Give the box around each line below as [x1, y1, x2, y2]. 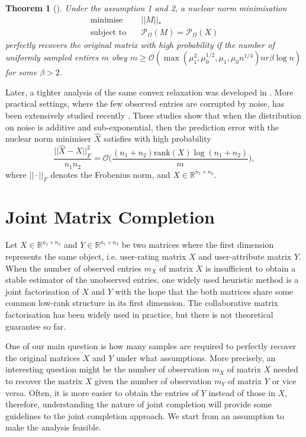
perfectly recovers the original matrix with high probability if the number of [5, 38, 275, 50]
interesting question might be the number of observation [5, 363, 210, 375]
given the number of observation [94, 374, 212, 387]
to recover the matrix [5, 374, 82, 387]
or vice [272, 374, 297, 387]
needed [273, 363, 298, 375]
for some [5, 66, 37, 78]
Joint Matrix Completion [5, 204, 215, 228]
